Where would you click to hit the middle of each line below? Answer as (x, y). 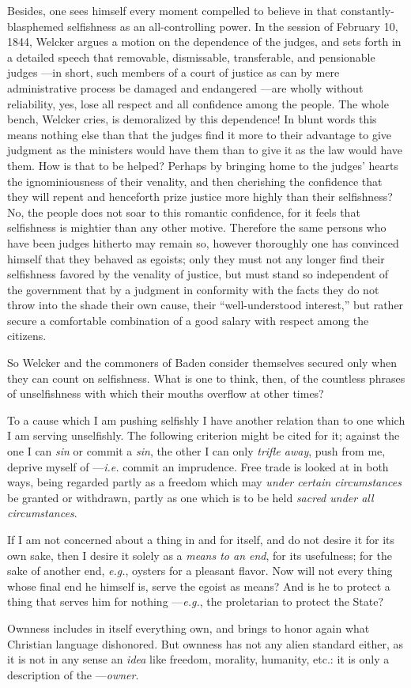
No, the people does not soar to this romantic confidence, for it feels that (184, 212)
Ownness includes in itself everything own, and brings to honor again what (189, 628)
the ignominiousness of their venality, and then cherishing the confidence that (195, 181)
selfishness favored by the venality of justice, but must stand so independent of (198, 274)
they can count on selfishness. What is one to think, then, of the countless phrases (206, 378)
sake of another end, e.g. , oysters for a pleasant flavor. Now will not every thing (200, 571)
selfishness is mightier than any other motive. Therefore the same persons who (197, 227)
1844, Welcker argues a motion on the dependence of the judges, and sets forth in (204, 42)
